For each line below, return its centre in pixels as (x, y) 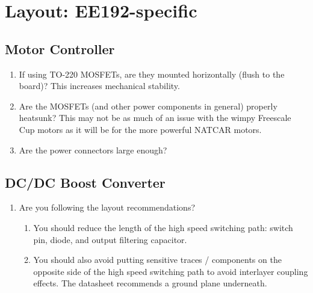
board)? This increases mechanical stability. (99, 86)
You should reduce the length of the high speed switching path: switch (163, 227)
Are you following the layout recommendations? (107, 207)
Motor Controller (60, 48)
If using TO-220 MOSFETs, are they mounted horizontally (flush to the (152, 74)
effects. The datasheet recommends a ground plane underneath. (150, 283)
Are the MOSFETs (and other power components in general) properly (148, 106)
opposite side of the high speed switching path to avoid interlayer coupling (171, 271)
